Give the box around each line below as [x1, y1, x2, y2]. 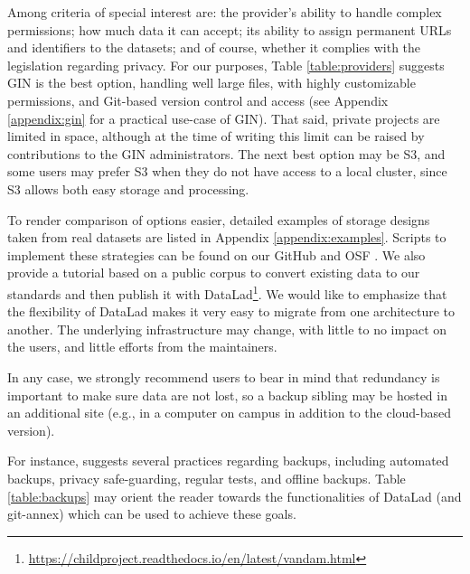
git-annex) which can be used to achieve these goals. [7, 504, 296, 523]
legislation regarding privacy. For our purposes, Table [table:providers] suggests [7, 55, 445, 74]
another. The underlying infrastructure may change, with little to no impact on [7, 319, 447, 338]
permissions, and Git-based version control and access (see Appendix [7, 90, 389, 109]
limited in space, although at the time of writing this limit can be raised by [7, 127, 425, 146]
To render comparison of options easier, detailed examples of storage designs [7, 210, 430, 229]
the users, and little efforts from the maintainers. [7, 337, 277, 356]
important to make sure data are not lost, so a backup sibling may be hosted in [7, 385, 447, 404]
